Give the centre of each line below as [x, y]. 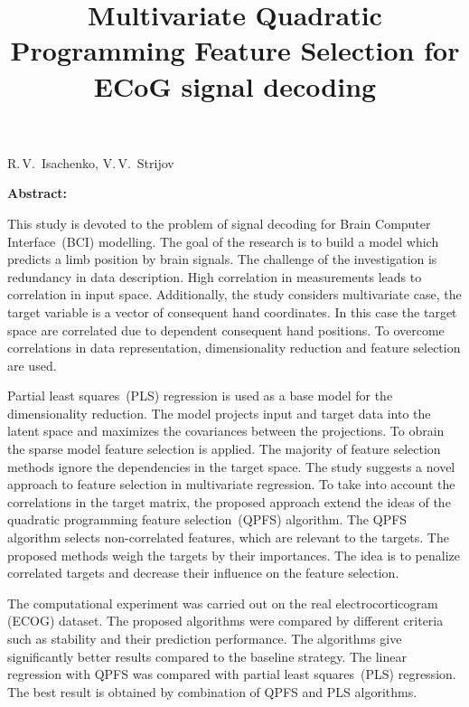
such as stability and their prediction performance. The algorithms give [205, 638]
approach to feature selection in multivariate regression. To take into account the [231, 484]
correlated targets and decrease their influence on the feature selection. [203, 573]
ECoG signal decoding [235, 85]
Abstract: [38, 193]
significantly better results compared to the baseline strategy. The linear [207, 656]
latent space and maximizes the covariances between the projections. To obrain [226, 431]
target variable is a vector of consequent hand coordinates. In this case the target [232, 311]
